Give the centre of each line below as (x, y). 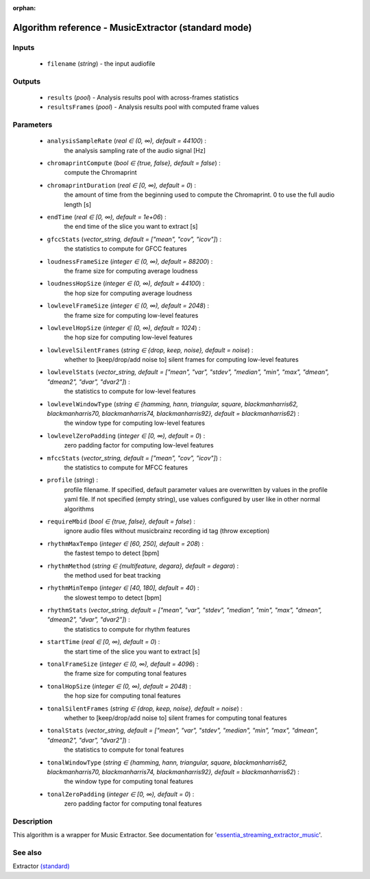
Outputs (27, 81)
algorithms (79, 509)
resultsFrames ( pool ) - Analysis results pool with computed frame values (153, 107)
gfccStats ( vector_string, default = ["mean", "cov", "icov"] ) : (134, 239)
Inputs (24, 47)
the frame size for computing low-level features (131, 315)
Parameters (33, 125)
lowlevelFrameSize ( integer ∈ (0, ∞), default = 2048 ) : (128, 306)
